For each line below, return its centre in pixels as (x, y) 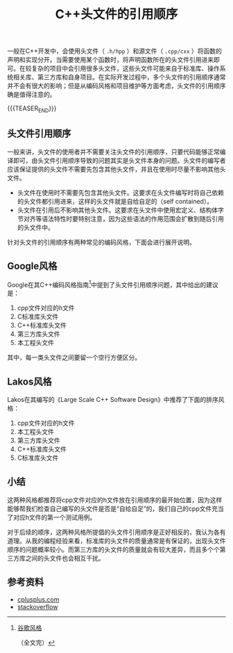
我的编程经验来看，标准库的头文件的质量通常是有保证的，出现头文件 (128, 540)
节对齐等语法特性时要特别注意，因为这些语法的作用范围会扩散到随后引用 (120, 218)
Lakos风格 (29, 381)
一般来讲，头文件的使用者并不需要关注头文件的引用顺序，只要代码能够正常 (113, 152)
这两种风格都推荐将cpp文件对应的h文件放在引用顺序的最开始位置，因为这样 (115, 500)
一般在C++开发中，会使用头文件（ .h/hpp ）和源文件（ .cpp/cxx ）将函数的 (114, 51)
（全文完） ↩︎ (36, 642)
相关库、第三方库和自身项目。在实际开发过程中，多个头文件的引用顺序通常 (119, 77)
